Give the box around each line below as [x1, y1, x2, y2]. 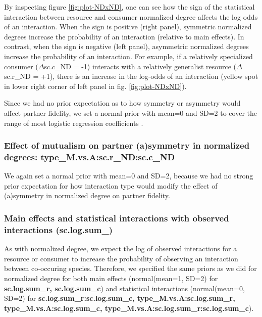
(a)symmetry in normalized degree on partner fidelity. [4, 190, 170, 201]
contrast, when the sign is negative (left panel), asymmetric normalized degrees [4, 41, 249, 52]
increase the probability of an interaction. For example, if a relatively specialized [4, 51, 253, 61]
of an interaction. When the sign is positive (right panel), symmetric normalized [4, 21, 252, 32]
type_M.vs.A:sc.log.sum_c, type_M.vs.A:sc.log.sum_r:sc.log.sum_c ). [4, 302, 254, 313]
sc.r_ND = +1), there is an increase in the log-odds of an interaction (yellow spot [4, 71, 258, 81]
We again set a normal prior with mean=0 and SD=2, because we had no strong [4, 170, 253, 181]
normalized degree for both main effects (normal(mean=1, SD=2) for [4, 273, 218, 283]
